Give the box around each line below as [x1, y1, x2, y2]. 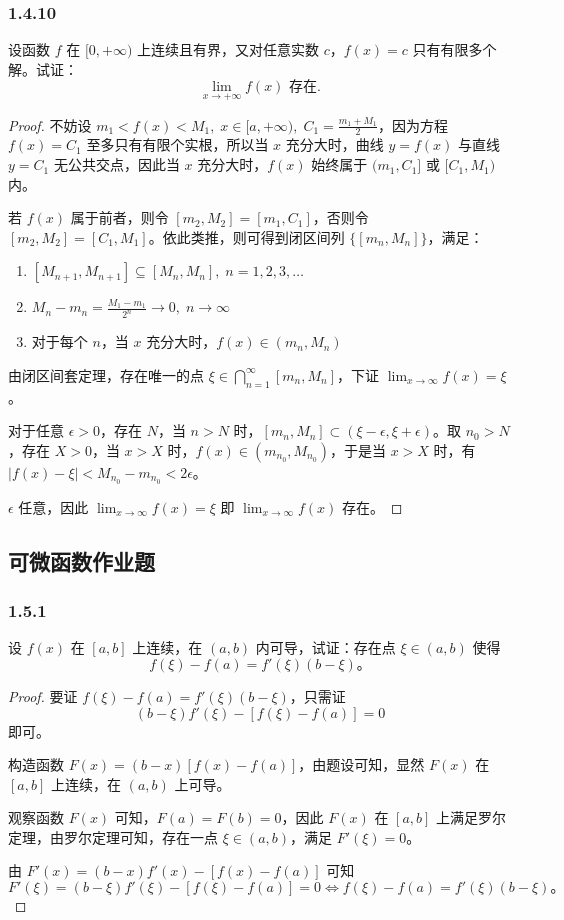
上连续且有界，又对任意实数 [137, 39, 320, 60]
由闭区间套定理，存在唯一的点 [8, 364, 204, 385]
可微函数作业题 [8, 545, 155, 576]
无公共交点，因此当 [53, 154, 180, 175]
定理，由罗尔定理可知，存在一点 [8, 826, 218, 847]
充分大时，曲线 [285, 134, 384, 155]
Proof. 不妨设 [8, 114, 92, 135]
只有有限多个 [412, 39, 497, 60]
